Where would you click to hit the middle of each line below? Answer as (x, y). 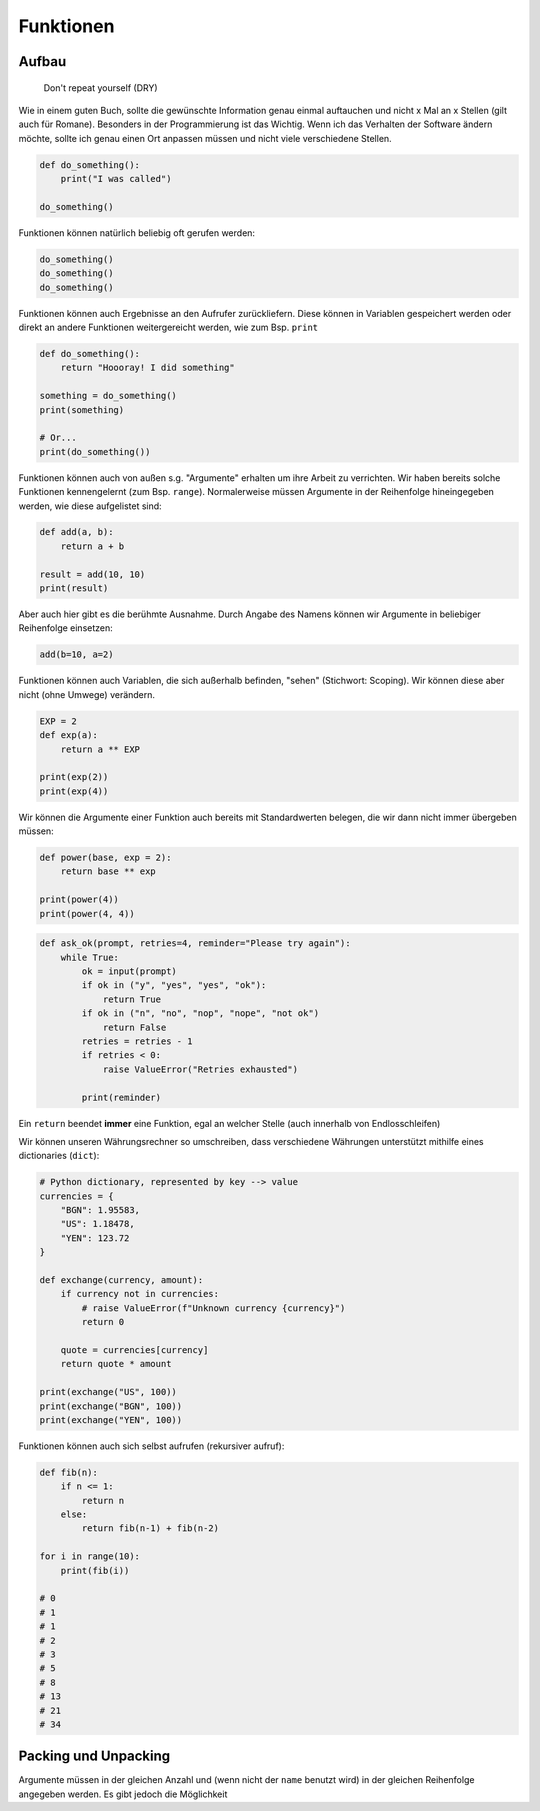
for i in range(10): (89, 1556)
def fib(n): (69, 1472)
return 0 (103, 1322)
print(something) (82, 409)
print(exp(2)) (74, 777)
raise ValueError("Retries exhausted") (200, 1069)
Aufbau (42, 61)
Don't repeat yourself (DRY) (101, 87)
